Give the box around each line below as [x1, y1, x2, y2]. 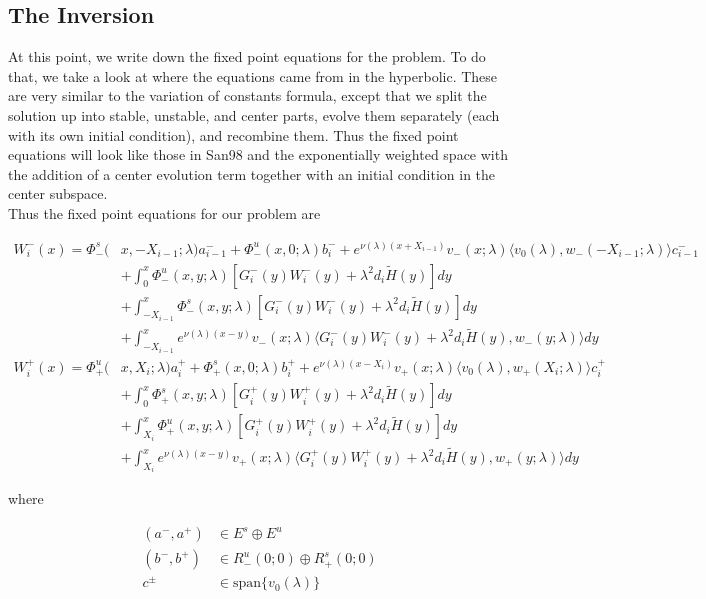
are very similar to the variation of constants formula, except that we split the [8, 85, 487, 106]
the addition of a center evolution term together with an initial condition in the [8, 163, 496, 184]
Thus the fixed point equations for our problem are [8, 202, 321, 223]
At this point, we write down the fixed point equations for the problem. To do [8, 46, 486, 67]
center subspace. [8, 183, 108, 204]
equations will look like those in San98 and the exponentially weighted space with [8, 144, 508, 165]
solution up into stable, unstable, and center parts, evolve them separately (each [8, 104, 500, 125]
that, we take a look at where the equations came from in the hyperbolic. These [8, 65, 498, 86]
